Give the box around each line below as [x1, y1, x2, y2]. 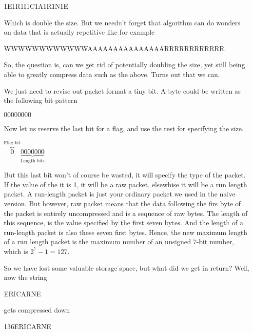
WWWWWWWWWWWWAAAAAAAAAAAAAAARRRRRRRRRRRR [4, 43, 225, 53]
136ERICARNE [4, 321, 51, 331]
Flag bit [4, 140, 21, 145]
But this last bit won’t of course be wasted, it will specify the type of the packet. [4, 170, 246, 180]
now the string [4, 272, 47, 282]
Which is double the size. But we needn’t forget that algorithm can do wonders [4, 17, 241, 27]
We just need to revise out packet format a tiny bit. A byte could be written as [4, 85, 241, 96]
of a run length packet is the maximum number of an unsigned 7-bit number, [4, 236, 234, 247]
